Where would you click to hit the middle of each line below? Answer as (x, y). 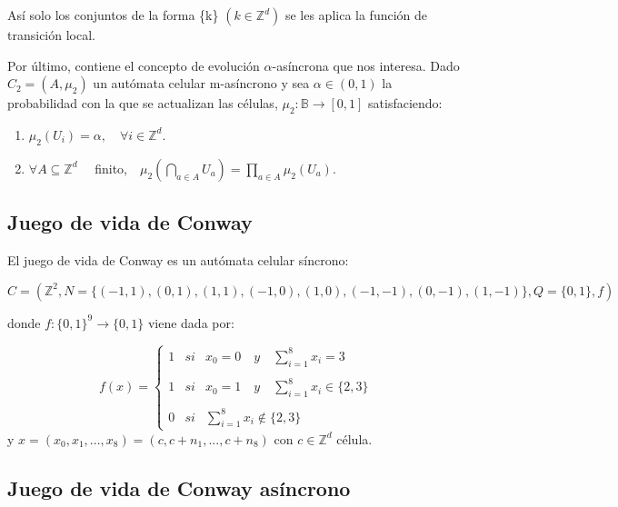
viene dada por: (191, 322)
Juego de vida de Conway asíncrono (179, 487)
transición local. (51, 35)
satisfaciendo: (405, 103)
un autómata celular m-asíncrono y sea (201, 83)
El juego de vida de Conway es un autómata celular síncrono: (178, 259)
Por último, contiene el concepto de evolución (134, 65)
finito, (111, 168)
